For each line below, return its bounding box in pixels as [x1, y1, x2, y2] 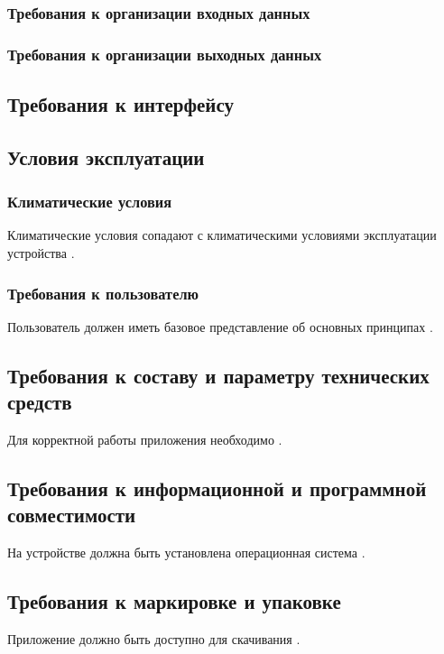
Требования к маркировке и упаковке [7, 587, 341, 615]
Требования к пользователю [7, 281, 199, 304]
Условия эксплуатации [7, 143, 205, 170]
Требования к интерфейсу [7, 90, 235, 118]
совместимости [7, 501, 136, 529]
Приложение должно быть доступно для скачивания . [7, 630, 301, 649]
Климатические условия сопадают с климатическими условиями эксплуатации [7, 226, 437, 244]
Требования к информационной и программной [7, 474, 427, 502]
